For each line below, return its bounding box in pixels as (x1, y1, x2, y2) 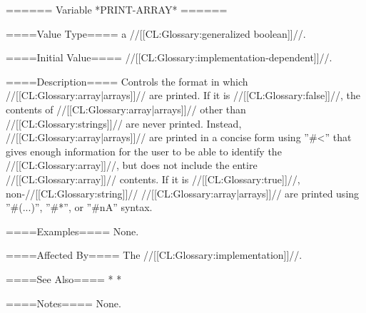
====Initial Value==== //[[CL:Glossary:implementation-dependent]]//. (6, 50, 332, 65)
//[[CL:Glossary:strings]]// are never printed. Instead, (6, 116, 242, 130)
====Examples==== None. (6, 223, 139, 238)
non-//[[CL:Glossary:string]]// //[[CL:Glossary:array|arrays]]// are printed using (6, 185, 360, 200)
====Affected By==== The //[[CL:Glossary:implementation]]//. (6, 247, 303, 262)
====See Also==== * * (6, 271, 122, 286)
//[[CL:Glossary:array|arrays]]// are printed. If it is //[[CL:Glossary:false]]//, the (6, 88, 360, 103)
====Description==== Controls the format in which (6, 73, 248, 88)
